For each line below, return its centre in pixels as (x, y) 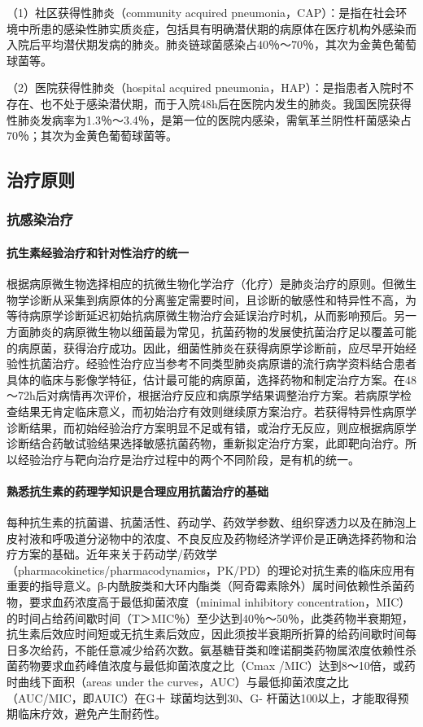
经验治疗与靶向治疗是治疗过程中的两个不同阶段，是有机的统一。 (188, 459)
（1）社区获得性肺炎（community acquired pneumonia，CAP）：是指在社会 (201, 12)
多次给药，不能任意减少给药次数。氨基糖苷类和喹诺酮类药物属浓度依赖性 (211, 649)
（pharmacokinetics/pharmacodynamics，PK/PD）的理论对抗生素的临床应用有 (211, 569)
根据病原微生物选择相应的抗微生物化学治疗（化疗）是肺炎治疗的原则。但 (200, 284)
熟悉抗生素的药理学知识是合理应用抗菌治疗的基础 (137, 491)
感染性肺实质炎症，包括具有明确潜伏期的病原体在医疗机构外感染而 (240, 28)
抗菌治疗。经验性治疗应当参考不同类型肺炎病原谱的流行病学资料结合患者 (222, 363)
